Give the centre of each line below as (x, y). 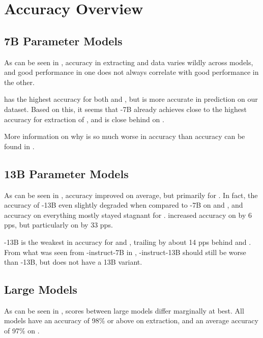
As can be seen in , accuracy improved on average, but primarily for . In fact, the (131, 195)
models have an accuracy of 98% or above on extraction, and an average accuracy (131, 320)
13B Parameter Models (66, 173)
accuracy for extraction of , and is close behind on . (84, 119)
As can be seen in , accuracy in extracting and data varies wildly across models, (129, 62)
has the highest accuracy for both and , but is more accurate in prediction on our (131, 99)
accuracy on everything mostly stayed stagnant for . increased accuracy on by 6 (128, 215)
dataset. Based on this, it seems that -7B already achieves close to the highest (125, 109)
